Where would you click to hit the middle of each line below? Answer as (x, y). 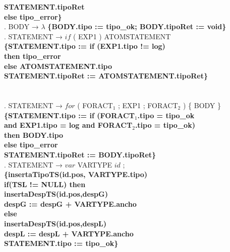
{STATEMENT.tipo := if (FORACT (69, 115)
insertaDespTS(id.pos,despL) (55, 224)
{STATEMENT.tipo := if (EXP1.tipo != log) (85, 46)
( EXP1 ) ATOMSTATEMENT (122, 36)
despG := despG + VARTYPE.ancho (70, 203)
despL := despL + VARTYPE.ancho (69, 233)
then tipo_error (33, 56)
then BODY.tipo (34, 135)
